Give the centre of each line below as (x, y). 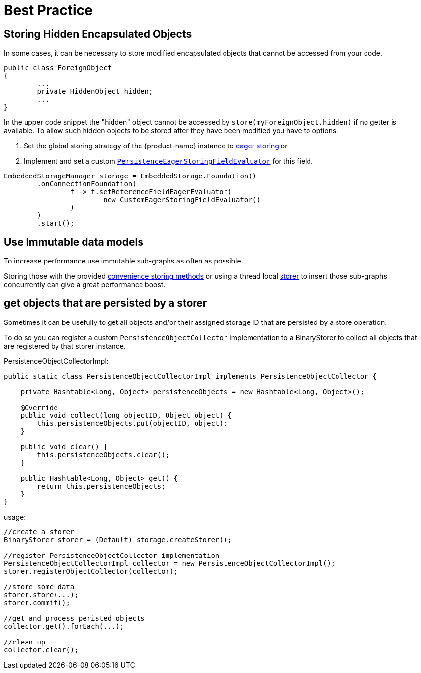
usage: (15, 517)
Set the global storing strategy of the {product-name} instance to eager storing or (156, 146)
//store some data (39, 587)
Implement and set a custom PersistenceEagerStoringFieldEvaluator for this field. (168, 161)
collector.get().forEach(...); (64, 626)
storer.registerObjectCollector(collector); (91, 571)
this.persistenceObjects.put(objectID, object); (132, 423)
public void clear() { (64, 447)
